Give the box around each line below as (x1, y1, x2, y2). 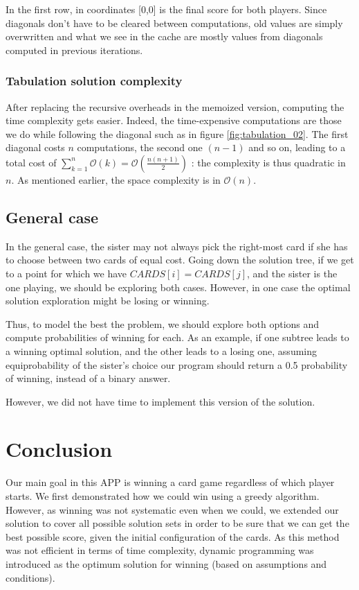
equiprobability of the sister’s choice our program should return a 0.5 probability (6, 357, 348, 372)
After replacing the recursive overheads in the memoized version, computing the (6, 99, 344, 114)
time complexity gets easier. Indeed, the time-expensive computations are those (6, 113, 342, 128)
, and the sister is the (246, 266, 338, 280)
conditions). (6, 570, 55, 584)
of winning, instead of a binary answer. (6, 371, 171, 385)
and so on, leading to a (248, 140, 346, 155)
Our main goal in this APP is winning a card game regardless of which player (6, 475, 335, 489)
